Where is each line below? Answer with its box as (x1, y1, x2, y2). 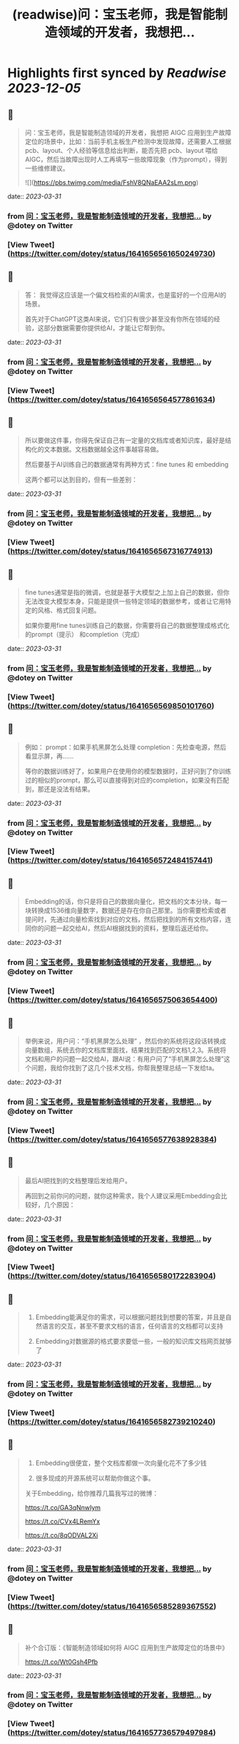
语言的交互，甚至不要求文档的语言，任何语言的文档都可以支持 (41, 1322, 223, 1331)
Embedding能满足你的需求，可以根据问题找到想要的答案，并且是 (35, 1313, 226, 1322)
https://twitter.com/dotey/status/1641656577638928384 (10, 1134, 215, 1144)
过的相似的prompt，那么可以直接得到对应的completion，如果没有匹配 (24, 776, 230, 784)
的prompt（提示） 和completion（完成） (24, 629, 144, 639)
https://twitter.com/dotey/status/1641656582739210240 (10, 1417, 213, 1427)
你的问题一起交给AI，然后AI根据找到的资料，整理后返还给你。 (31, 924, 213, 933)
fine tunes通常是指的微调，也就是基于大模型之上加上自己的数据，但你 (24, 588, 230, 597)
